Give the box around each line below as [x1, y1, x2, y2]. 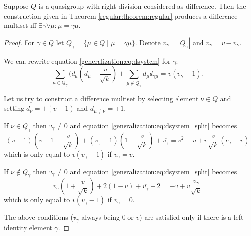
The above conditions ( [4, 212, 73, 222]
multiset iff [4, 20, 37, 30]
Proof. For [4, 37, 35, 47]
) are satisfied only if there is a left [139, 212, 244, 222]
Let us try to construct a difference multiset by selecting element [4, 93, 199, 103]
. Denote [135, 37, 161, 47]
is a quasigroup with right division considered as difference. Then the [38, 1, 246, 11]
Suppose [4, 1, 29, 11]
